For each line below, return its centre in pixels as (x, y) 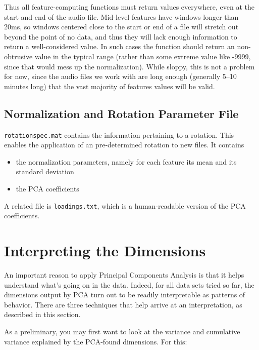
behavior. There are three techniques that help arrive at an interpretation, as (123, 304)
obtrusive (18, 56)
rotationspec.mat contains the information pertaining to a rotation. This (119, 134)
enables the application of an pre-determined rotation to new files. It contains (124, 145)
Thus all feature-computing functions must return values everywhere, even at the (129, 7)
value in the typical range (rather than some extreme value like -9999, (143, 56)
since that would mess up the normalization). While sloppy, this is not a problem (129, 66)
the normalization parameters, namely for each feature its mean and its (126, 161)
